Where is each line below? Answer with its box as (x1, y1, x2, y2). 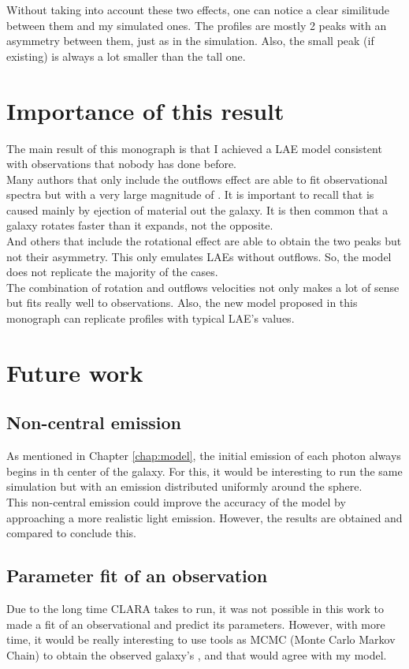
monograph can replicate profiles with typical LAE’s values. (6, 310, 295, 327)
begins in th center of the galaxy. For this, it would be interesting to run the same (6, 462, 403, 479)
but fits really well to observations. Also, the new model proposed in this (6, 294, 358, 311)
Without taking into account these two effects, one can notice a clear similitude (6, 2, 389, 17)
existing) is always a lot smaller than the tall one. (6, 47, 246, 64)
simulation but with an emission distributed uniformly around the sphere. (6, 478, 363, 495)
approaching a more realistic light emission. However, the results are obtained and (6, 509, 403, 525)
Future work (6, 356, 143, 388)
